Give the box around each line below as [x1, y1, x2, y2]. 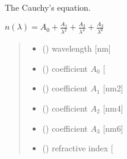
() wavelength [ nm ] [42, 42, 111, 55]
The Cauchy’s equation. [5, 1, 91, 13]
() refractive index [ [42, 142, 113, 154]
